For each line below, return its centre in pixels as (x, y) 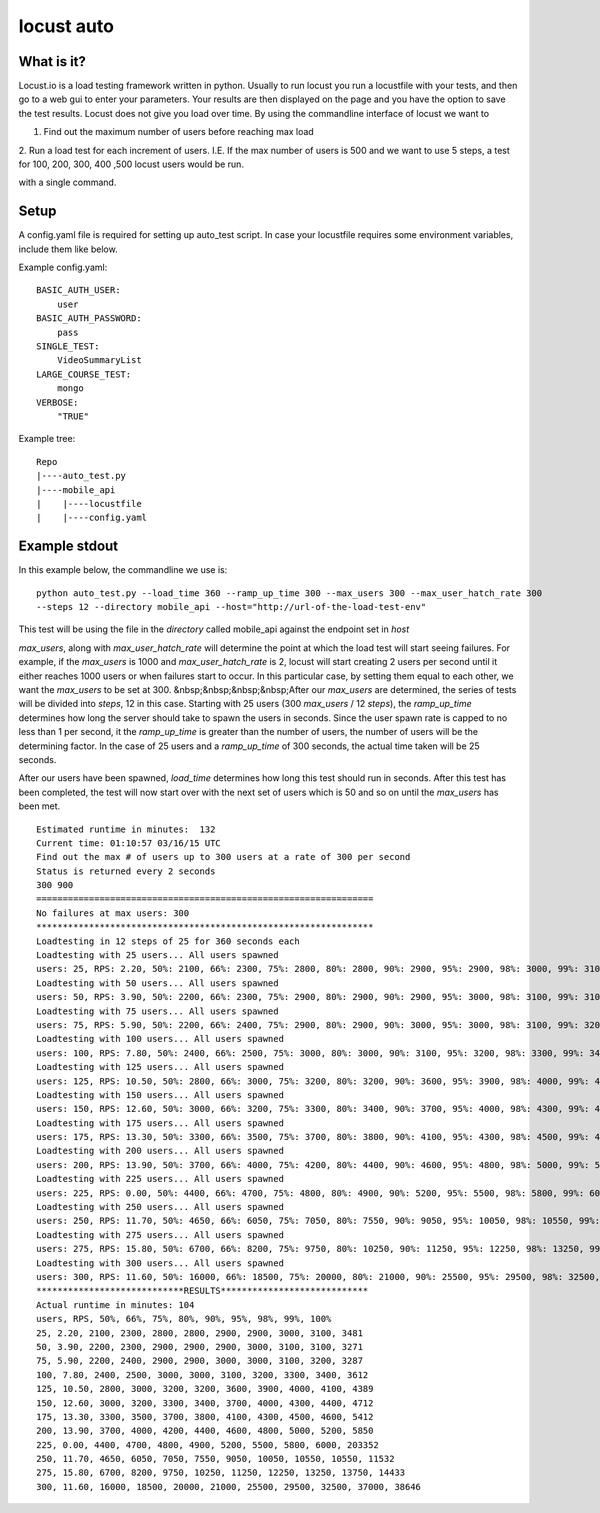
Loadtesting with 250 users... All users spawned (160, 1207)
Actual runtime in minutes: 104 (115, 1304)
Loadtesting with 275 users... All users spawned (160, 1234)
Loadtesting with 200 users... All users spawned (160, 1151)
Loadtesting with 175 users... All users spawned (160, 1123)
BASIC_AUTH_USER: (78, 290)
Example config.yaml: (63, 267)
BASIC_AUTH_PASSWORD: (89, 318)
